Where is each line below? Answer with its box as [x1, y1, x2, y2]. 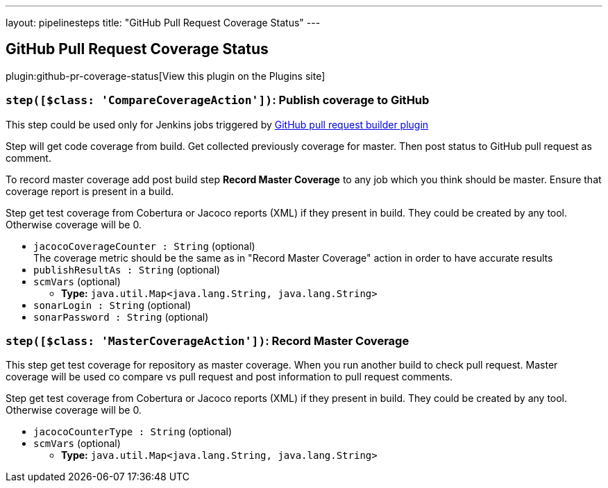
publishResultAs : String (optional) [33, 263, 221, 276]
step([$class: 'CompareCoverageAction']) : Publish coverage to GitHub [6, 93, 430, 108]
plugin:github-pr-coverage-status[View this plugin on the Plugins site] [6, 69, 326, 82]
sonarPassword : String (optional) [33, 310, 209, 323]
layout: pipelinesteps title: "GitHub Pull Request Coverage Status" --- [6, 17, 321, 28]
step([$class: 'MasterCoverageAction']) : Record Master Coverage [6, 333, 409, 348]
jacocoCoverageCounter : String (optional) [33, 239, 255, 252]
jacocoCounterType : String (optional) [33, 426, 233, 438]
